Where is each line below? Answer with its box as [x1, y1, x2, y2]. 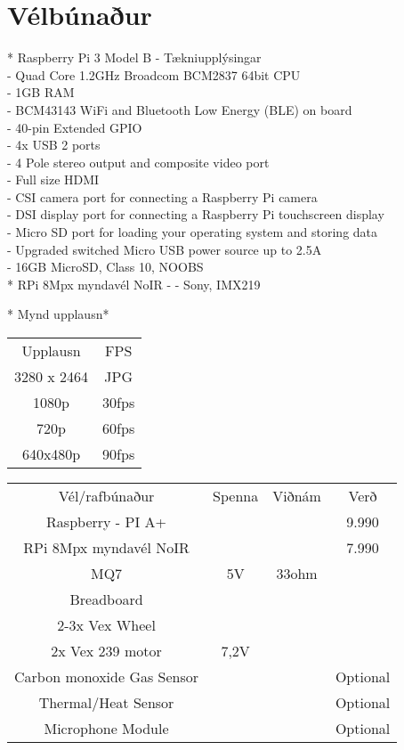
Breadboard [69, 589, 143, 610]
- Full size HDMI [7, 170, 100, 189]
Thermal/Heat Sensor [38, 692, 174, 713]
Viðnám [272, 485, 321, 507]
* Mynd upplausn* [7, 305, 109, 323]
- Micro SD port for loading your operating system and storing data [7, 223, 378, 241]
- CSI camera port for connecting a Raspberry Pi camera [7, 187, 318, 206]
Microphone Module [44, 718, 169, 739]
